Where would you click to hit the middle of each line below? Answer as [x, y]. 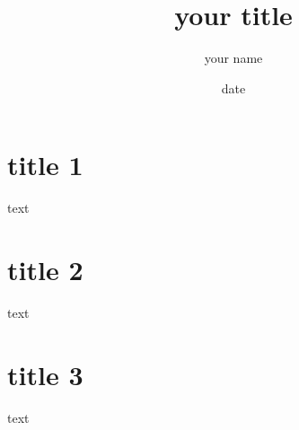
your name [233, 58]
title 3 [45, 374]
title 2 [45, 270]
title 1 [45, 165]
